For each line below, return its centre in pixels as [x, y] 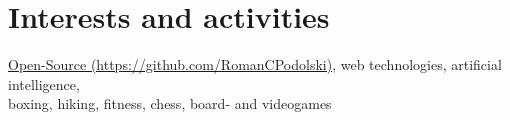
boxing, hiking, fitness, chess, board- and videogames [170, 103]
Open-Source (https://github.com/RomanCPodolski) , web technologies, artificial [255, 64]
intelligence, [44, 83]
